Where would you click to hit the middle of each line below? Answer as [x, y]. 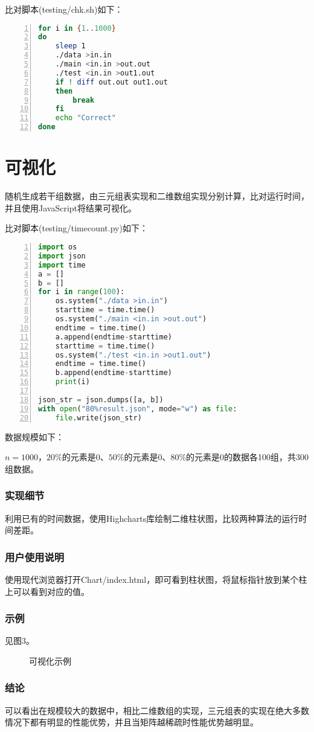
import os [58, 247]
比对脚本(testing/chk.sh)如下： [64, 9]
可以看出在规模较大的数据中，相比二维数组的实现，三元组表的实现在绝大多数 [157, 710]
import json [62, 256]
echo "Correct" [85, 118]
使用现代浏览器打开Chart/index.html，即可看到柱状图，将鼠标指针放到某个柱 [156, 579]
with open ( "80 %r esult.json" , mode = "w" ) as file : [138, 409]
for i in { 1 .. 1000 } [77, 28]
